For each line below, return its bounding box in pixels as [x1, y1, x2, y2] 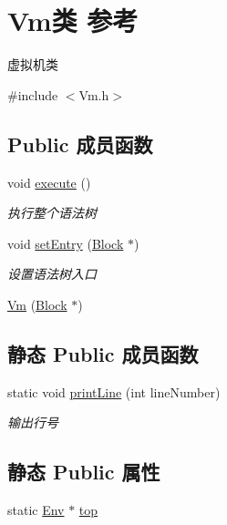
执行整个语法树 [7, 203, 97, 222]
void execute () [7, 172, 91, 191]
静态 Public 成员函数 [7, 339, 199, 367]
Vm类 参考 [7, 2, 139, 39]
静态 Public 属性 [7, 458, 160, 486]
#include [7, 85, 58, 104]
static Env [7, 500, 65, 520]
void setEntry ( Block [7, 233, 124, 252]
